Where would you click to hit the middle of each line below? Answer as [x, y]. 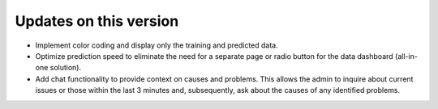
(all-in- [406, 56]
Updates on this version [97, 21]
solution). [65, 68]
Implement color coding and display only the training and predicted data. [157, 45]
